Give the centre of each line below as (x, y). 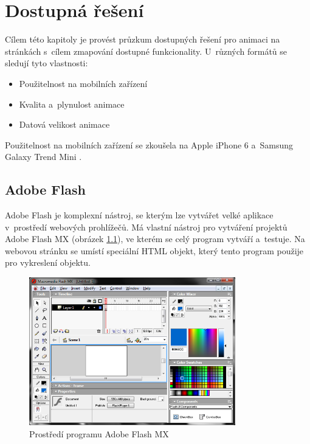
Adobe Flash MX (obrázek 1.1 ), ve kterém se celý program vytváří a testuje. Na (155, 239)
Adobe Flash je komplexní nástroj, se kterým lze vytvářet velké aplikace (139, 215)
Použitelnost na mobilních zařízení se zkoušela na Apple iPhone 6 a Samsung (149, 144)
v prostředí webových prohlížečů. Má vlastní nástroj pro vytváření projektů (146, 227)
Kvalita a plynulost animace (72, 104)
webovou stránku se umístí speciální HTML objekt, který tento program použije (154, 250)
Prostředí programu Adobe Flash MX (99, 433)
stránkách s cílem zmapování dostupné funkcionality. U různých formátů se (146, 51)
